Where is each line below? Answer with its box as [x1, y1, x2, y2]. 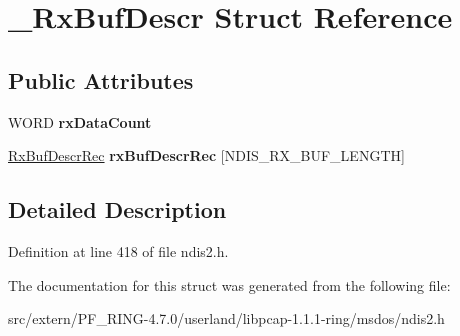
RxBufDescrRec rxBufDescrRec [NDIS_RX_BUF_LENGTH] [8, 145, 405, 166]
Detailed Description [8, 194, 227, 225]
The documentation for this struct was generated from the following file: [8, 274, 451, 295]
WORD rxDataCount [8, 111, 152, 132]
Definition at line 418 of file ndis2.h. [8, 240, 229, 261]
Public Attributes [8, 64, 194, 95]
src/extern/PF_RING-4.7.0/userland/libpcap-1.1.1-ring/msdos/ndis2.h [8, 308, 445, 329]
